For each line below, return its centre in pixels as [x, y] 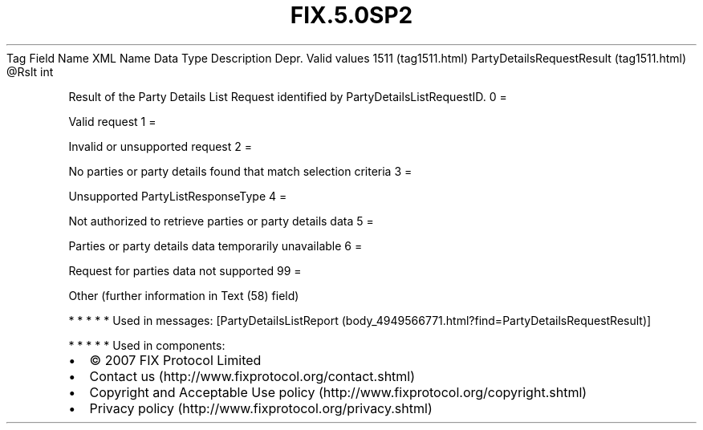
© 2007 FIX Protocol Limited [175, 360]
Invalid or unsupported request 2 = [160, 146]
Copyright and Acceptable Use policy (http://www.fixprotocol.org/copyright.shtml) [338, 392]
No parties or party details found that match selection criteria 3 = [240, 171]
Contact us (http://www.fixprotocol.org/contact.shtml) [252, 376]
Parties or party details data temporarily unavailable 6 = [215, 245]
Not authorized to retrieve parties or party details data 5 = [221, 221]
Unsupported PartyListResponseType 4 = [178, 196]
